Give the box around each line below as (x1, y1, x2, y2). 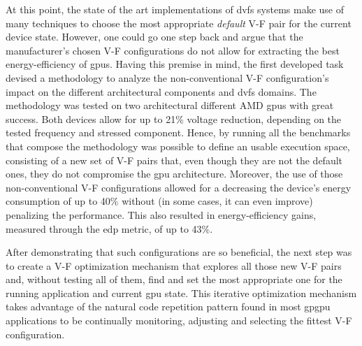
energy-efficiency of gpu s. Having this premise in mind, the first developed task (6, 57, 344, 71)
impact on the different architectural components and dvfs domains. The (6, 84, 317, 99)
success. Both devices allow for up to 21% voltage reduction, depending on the (6, 111, 342, 126)
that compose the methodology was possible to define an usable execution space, (6, 138, 350, 153)
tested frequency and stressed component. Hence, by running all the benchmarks (6, 125, 351, 140)
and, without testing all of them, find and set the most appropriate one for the (6, 272, 342, 287)
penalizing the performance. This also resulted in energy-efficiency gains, (6, 207, 317, 222)
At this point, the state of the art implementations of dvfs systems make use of (6, 2, 345, 16)
